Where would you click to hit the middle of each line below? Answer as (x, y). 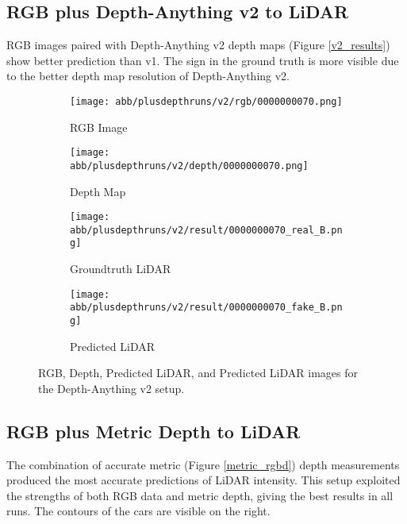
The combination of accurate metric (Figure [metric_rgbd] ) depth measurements (203, 464)
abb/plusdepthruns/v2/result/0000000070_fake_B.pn (206, 308)
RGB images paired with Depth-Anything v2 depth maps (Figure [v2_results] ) (198, 45)
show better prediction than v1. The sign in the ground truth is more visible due (203, 60)
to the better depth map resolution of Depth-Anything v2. (148, 76)
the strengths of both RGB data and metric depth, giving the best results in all (200, 495)
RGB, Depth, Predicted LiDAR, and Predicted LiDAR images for (198, 373)
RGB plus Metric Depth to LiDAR (154, 431)
